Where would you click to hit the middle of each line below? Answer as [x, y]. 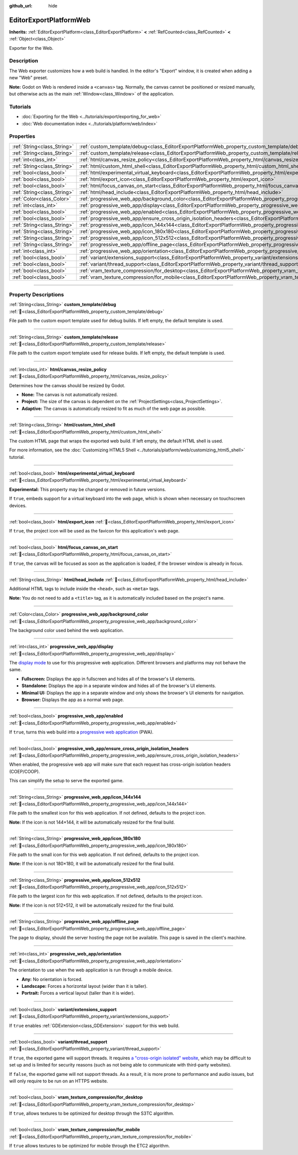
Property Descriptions [37, 295]
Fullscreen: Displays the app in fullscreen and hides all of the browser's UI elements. [109, 679]
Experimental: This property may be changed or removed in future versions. [88, 489]
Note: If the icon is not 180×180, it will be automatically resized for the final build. [92, 864]
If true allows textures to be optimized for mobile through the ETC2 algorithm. [89, 1146]
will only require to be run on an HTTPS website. [59, 1081]
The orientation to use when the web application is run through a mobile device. [91, 970]
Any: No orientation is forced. [52, 979]
